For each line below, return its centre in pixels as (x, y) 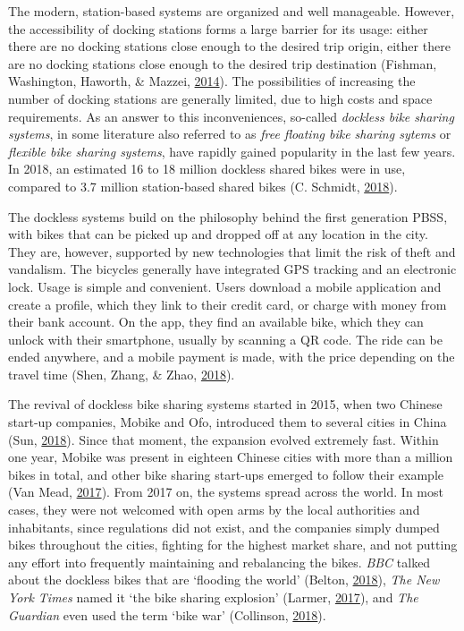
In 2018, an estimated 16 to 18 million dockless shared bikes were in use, (207, 169)
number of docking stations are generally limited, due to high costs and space (220, 98)
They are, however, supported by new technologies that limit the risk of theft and (232, 251)
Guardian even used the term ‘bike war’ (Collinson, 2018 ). (167, 614)
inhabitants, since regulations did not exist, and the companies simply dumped (224, 527)
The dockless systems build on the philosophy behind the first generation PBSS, (228, 216)
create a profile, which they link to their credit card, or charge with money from (228, 304)
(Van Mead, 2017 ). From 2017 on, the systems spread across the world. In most (226, 492)
